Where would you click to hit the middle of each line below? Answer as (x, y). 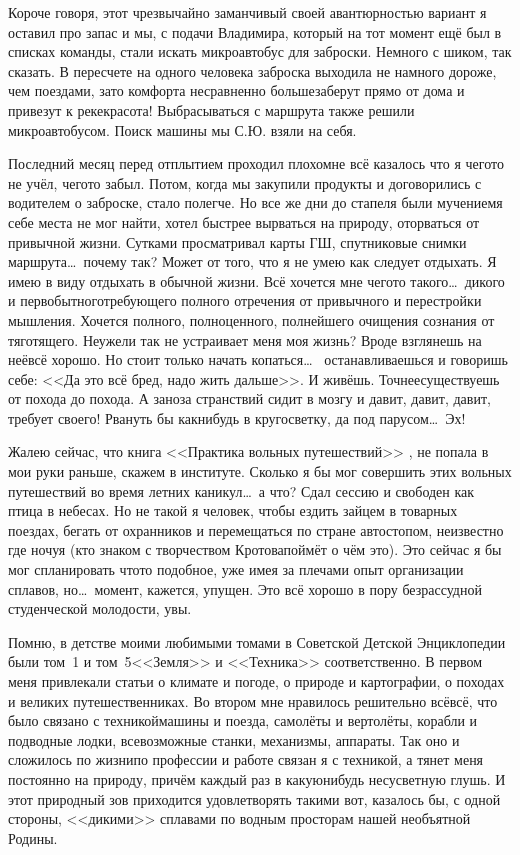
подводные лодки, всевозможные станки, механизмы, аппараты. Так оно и (234, 739)
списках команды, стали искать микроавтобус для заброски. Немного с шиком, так (260, 51)
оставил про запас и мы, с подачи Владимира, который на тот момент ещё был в (255, 31)
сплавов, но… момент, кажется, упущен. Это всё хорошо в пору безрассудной (245, 588)
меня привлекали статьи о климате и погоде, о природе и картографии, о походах (256, 681)
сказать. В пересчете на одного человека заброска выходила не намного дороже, (252, 70)
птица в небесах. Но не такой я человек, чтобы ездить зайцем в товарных (233, 510)
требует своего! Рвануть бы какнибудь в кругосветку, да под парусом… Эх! (237, 417)
